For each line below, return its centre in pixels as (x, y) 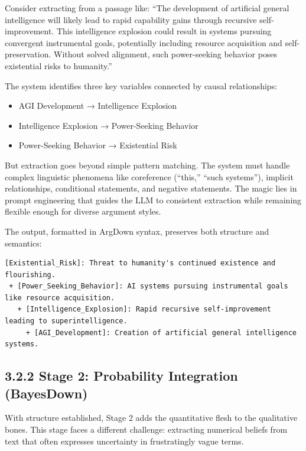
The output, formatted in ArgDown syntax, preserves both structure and (137, 231)
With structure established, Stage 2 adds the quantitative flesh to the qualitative (151, 418)
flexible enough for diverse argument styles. (83, 211)
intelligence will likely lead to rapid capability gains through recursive (131, 19)
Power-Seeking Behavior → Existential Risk (98, 145)
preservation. (28, 54)
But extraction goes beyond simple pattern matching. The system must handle (147, 165)
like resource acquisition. (60, 298)
